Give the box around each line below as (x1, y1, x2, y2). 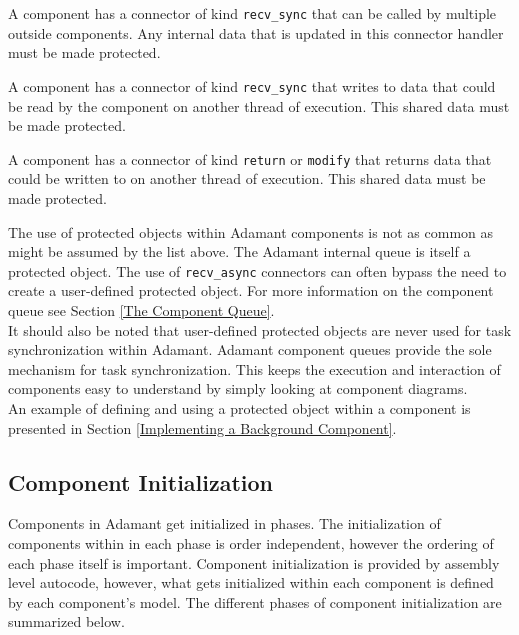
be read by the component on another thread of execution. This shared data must (8, 95, 510, 116)
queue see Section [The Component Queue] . (8, 299, 275, 320)
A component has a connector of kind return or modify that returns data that (8, 148, 492, 169)
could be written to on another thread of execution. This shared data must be (8, 168, 486, 189)
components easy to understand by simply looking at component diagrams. (8, 378, 468, 399)
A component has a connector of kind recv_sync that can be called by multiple (8, 3, 497, 23)
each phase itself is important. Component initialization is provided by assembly (8, 552, 500, 573)
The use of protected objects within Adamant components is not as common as (8, 221, 494, 242)
